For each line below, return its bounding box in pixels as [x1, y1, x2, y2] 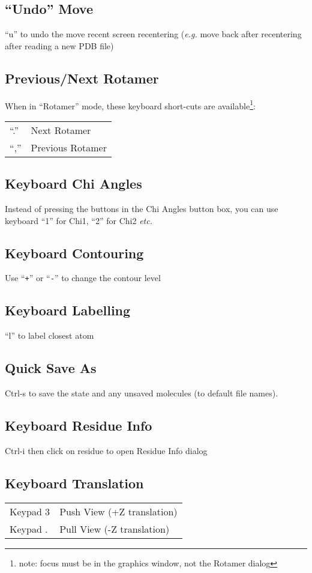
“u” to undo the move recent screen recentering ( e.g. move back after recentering [5, 28, 302, 40]
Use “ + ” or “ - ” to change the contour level [5, 271, 161, 284]
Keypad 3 [10, 504, 50, 518]
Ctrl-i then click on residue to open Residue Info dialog [5, 444, 208, 456]
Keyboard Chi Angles [5, 174, 142, 193]
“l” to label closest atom [5, 329, 94, 342]
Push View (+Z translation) [59, 504, 178, 518]
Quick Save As [5, 359, 97, 377]
